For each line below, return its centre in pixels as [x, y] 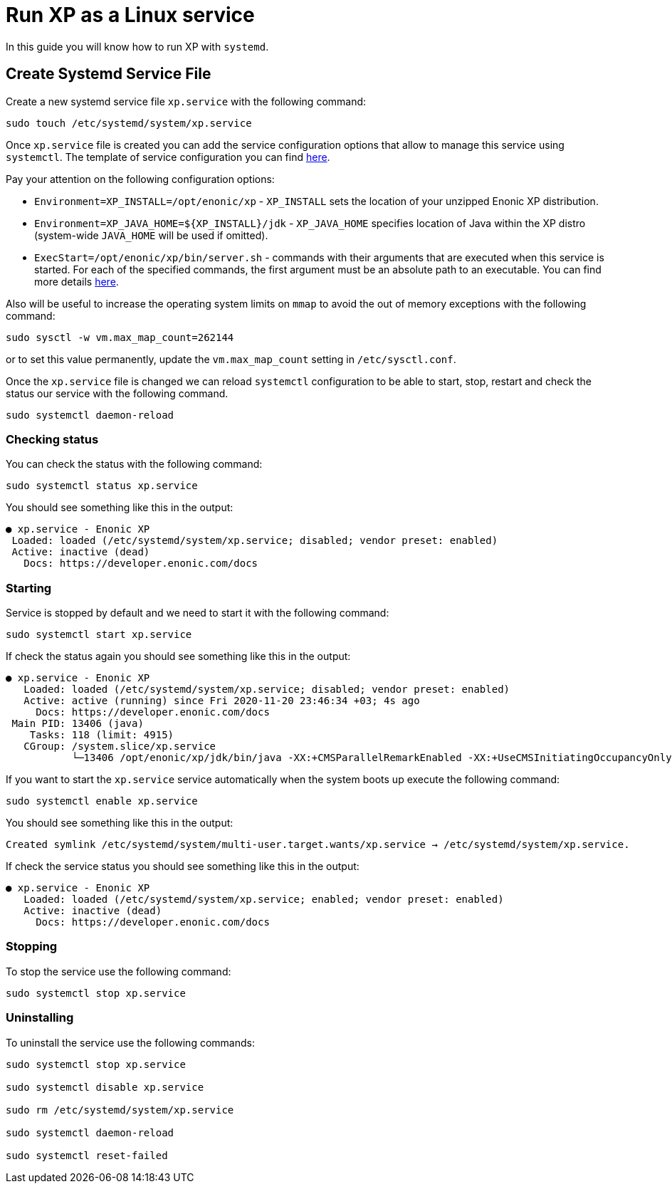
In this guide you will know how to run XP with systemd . [137, 46]
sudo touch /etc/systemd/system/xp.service [129, 123]
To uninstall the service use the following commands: [130, 1042]
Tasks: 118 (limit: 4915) [102, 735]
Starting [29, 588]
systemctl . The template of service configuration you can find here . [168, 157]
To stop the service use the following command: [119, 971]
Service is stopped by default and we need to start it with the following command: [198, 613]
